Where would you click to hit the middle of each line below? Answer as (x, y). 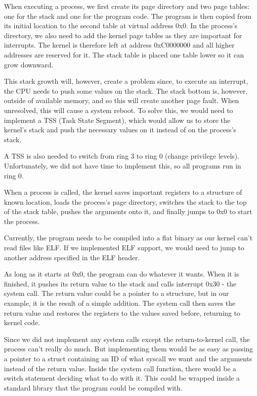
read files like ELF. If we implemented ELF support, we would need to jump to (124, 248)
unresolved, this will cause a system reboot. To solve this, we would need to (119, 110)
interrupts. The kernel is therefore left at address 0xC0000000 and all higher (119, 45)
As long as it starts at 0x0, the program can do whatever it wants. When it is (122, 274)
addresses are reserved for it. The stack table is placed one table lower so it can (124, 54)
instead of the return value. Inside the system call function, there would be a (120, 368)
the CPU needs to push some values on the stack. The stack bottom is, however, (126, 90)
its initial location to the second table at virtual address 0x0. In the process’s (121, 26)
